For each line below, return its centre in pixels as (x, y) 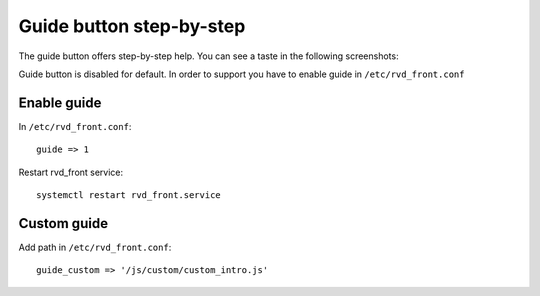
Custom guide (63, 223)
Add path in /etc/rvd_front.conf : (95, 247)
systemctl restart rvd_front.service (129, 195)
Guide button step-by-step (132, 26)
